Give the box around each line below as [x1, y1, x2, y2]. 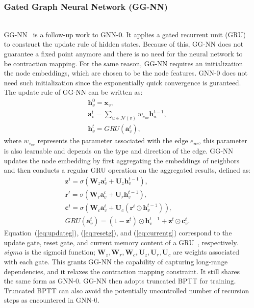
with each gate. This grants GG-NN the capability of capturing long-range [4, 256, 228, 266]
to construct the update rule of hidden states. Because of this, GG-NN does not [4, 39, 244, 49]
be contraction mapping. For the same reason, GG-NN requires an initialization [4, 58, 243, 68]
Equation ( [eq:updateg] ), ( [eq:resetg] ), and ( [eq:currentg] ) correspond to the [4, 228, 232, 238]
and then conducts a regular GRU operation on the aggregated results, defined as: [4, 165, 251, 175]
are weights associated [173, 247, 240, 257]
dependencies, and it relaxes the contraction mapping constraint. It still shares [4, 266, 240, 276]
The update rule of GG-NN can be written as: [4, 87, 143, 97]
